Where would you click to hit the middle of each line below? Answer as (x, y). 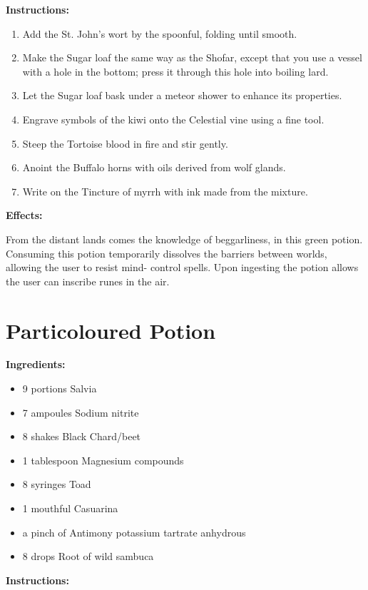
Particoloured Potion (111, 330)
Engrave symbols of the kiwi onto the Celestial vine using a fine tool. (173, 119)
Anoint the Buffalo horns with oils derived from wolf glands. (154, 167)
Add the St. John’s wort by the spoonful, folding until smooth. (160, 33)
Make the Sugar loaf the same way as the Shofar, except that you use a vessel (192, 57)
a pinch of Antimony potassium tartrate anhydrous (134, 532)
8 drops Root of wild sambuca (88, 556)
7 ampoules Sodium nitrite (81, 412)
